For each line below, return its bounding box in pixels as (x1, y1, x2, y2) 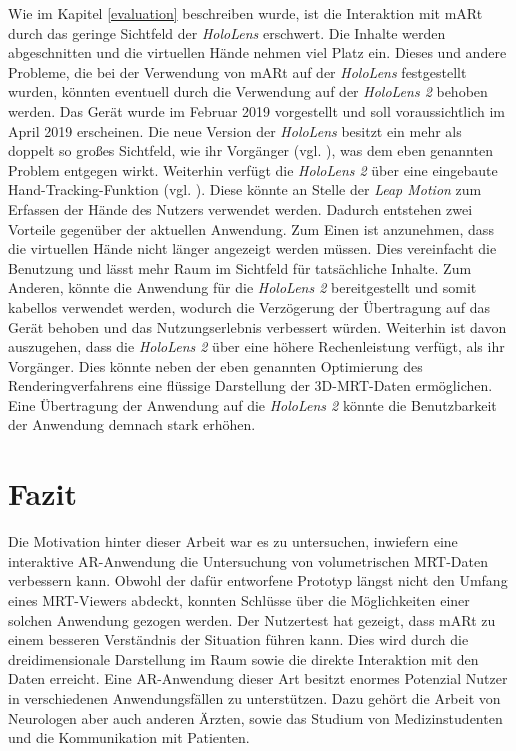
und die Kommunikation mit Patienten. (8, 727, 250, 748)
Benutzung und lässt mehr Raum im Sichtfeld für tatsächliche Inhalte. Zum (8, 257, 472, 278)
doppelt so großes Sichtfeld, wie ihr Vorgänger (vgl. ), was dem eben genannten (8, 140, 493, 161)
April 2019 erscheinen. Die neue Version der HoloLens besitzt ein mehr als (8, 120, 462, 141)
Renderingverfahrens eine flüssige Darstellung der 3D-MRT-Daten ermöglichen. (8, 375, 493, 396)
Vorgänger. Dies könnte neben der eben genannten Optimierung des (8, 355, 423, 376)
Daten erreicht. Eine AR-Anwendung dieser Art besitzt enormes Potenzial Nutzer (8, 668, 508, 689)
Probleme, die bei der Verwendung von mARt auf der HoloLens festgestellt (8, 61, 467, 82)
